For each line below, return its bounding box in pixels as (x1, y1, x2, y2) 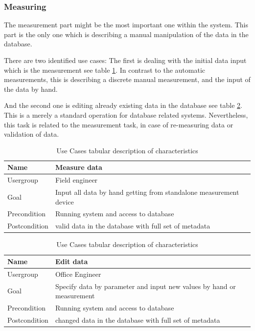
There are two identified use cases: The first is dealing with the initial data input (4, 55, 247, 65)
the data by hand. (4, 83, 58, 94)
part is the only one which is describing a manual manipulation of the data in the (4, 29, 249, 39)
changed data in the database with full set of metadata (55, 314, 220, 325)
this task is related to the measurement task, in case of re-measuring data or (4, 119, 233, 129)
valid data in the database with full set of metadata (55, 221, 210, 231)
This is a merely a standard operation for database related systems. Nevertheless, (4, 109, 248, 120)
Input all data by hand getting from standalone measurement (55, 187, 239, 197)
